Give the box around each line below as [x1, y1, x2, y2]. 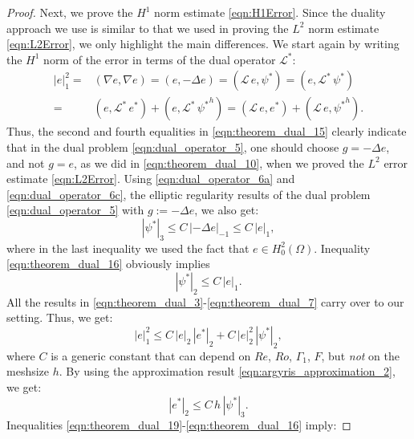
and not [6, 154, 45, 171]
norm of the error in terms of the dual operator [43, 51, 276, 67]
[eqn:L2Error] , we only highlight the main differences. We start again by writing [6, 35, 400, 52]
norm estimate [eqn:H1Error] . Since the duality [154, 4, 386, 20]
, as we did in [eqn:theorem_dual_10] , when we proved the [74, 154, 364, 171]
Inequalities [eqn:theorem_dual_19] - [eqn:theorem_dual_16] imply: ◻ [6, 417, 351, 433]
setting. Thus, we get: [6, 309, 113, 326]
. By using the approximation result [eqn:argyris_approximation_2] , [59, 363, 396, 380]
